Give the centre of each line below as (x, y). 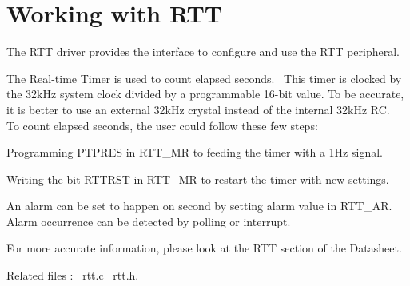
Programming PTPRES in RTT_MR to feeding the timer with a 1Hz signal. (195, 152)
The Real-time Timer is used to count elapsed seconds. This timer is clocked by (204, 78)
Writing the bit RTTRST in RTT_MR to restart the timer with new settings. (198, 179)
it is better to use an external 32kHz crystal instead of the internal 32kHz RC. (198, 109)
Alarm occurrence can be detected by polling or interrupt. (149, 221)
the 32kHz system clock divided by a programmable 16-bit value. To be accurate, (205, 94)
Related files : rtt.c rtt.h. (73, 275)
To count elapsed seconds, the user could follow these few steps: (162, 125)
